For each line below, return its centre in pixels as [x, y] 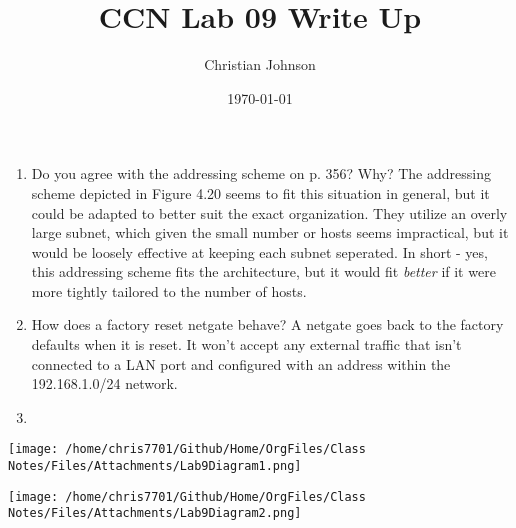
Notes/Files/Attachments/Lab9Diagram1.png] [155, 466]
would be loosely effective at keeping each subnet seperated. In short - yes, [259, 251]
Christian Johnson [260, 64]
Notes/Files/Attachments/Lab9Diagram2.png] [155, 513]
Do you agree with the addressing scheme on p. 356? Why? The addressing [261, 173]
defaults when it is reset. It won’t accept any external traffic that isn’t [246, 344]
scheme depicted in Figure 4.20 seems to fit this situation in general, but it [260, 192]
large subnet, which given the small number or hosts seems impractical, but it [270, 232]
